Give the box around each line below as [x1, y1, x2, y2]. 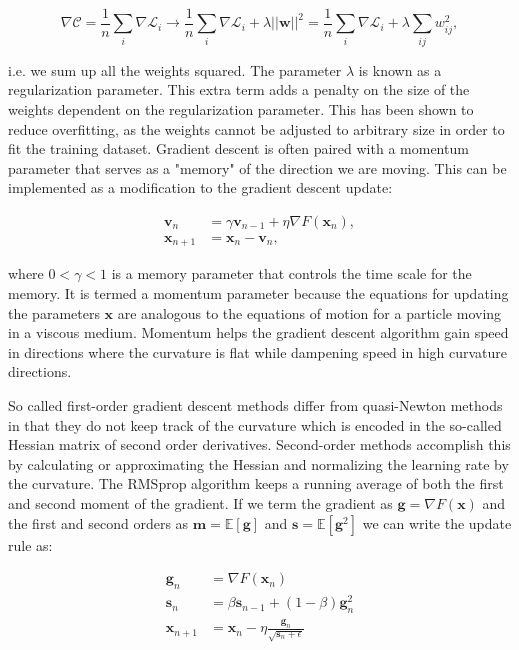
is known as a [358, 59, 442, 80]
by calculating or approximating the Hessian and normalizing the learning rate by [8, 453, 509, 474]
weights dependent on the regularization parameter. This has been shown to [8, 98, 474, 119]
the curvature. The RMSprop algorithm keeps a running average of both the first [8, 473, 504, 494]
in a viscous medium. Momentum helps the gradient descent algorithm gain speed [8, 322, 509, 343]
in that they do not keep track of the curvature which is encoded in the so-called [8, 414, 502, 435]
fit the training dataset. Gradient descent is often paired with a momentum [8, 138, 469, 159]
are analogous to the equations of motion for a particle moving [117, 302, 502, 323]
